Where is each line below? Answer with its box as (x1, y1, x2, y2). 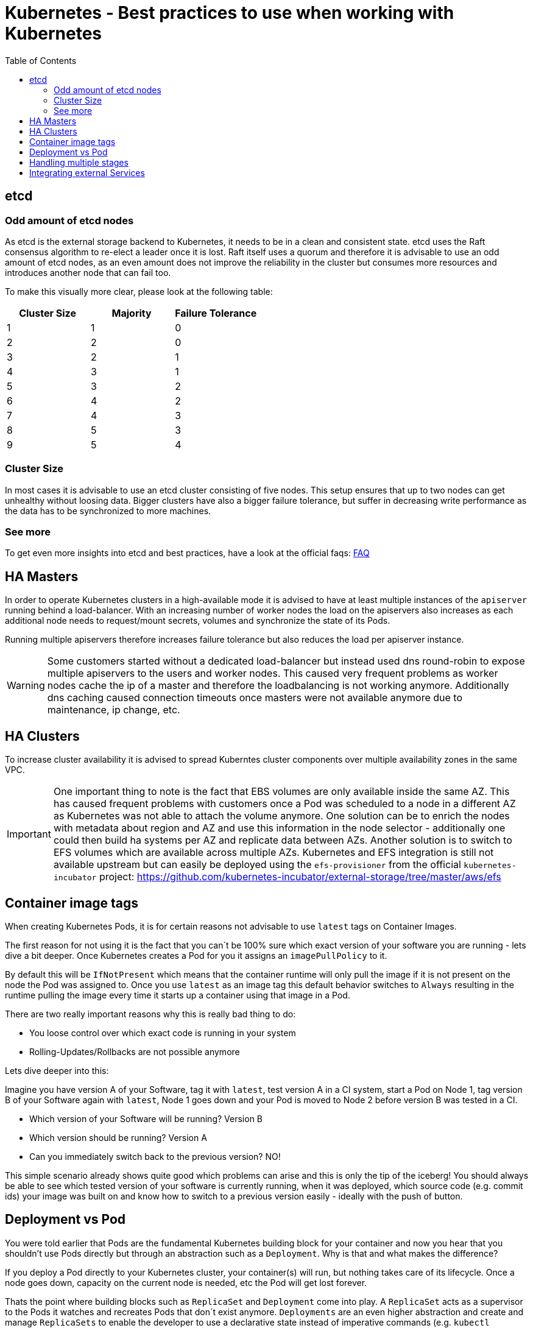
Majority (111, 306, 152, 319)
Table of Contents (5, 55, 77, 66)
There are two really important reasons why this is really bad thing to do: (5, 1009, 296, 1019)
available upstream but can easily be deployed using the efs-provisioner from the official (53, 858, 461, 871)
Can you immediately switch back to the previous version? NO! (29, 1151, 281, 1162)
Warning (7, 679, 45, 692)
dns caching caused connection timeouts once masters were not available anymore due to (47, 691, 463, 704)
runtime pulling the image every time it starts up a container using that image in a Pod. (5, 990, 350, 1000)
